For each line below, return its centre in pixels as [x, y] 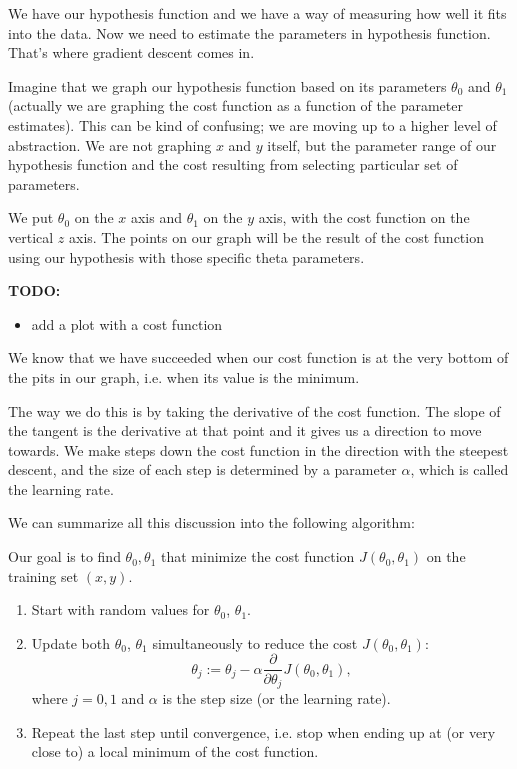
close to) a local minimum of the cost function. [175, 751]
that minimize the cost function [258, 556]
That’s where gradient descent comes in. [131, 52]
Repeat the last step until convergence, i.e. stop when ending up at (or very [263, 731]
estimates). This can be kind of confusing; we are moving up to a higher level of [252, 124]
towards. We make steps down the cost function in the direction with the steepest [258, 449]
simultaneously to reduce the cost [255, 642]
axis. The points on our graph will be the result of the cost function [276, 236]
